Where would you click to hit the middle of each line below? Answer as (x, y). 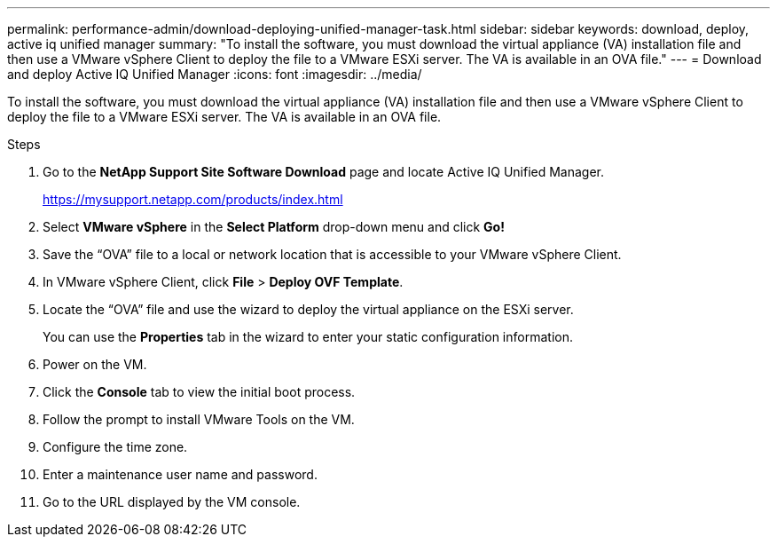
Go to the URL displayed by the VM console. (172, 502)
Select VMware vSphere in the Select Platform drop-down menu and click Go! (274, 227)
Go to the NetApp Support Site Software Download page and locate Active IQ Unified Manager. (324, 172)
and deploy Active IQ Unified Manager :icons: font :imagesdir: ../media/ (215, 74)
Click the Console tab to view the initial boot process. (199, 392)
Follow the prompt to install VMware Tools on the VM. (199, 419)
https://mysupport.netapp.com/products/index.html (193, 199)
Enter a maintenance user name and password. (180, 474)
